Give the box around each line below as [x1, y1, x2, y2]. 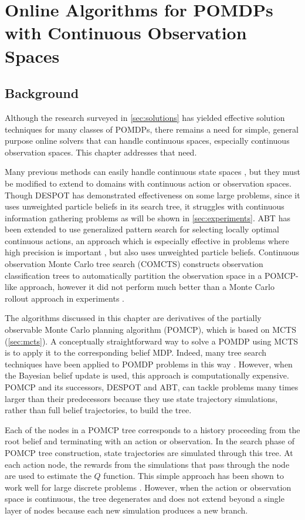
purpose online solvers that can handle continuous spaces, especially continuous [5, 134, 290, 147]
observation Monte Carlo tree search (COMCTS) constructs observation [5, 258, 263, 270]
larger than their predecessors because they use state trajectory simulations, [5, 392, 278, 404]
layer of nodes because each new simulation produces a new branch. [5, 504, 248, 516]
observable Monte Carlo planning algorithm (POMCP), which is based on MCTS [5, 323, 296, 336]
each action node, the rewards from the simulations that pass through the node [5, 458, 290, 470]
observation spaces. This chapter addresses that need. [5, 146, 197, 158]
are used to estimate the [5, 470, 91, 482]
